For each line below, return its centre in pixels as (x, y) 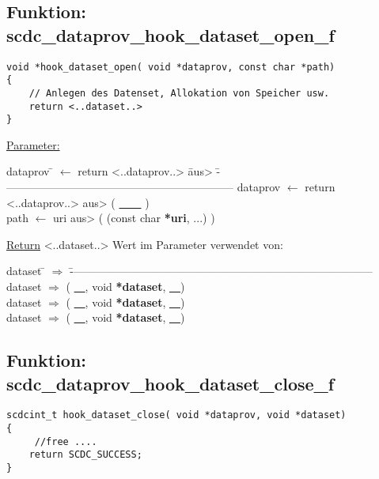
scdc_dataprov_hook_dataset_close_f (171, 383)
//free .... (66, 441)
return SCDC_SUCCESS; (85, 455)
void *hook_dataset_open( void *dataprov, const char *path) (171, 67)
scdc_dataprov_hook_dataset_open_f (171, 34)
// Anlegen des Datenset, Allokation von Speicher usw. (179, 93)
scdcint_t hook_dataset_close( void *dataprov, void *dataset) (176, 415)
